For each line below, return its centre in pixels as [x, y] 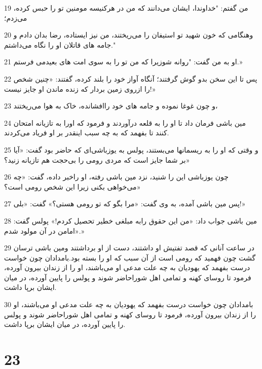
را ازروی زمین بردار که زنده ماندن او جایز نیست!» [80, 88]
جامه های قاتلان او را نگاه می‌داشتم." [60, 44]
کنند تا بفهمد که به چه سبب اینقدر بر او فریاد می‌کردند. [87, 133]
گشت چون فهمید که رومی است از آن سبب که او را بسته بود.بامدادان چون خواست [130, 257]
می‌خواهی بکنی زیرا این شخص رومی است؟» [72, 186]
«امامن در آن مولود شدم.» [44, 230]
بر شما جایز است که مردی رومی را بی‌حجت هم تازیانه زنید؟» [97, 159]
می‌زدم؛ [16, 17]
